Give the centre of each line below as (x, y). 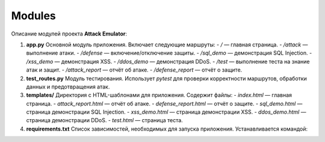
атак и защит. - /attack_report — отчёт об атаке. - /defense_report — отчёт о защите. (134, 70)
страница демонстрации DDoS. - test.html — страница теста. (104, 120)
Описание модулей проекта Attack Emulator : (69, 34)
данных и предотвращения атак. (68, 87)
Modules (34, 16)
